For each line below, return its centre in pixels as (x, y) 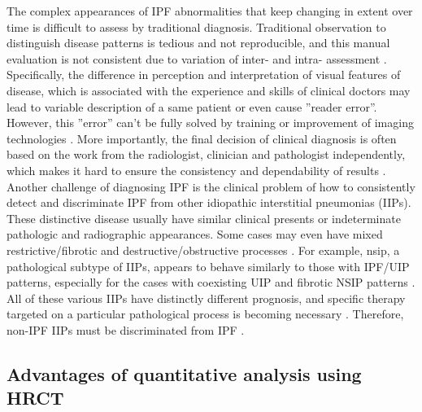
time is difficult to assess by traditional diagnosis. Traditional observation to (196, 26)
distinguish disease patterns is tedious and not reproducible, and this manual (198, 43)
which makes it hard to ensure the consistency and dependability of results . (196, 170)
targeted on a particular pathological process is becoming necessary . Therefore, (205, 314)
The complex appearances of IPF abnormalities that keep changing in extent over (210, 11)
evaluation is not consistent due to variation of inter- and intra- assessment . (197, 58)
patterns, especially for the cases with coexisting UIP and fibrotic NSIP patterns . (211, 282)
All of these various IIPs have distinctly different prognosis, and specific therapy (206, 298)
